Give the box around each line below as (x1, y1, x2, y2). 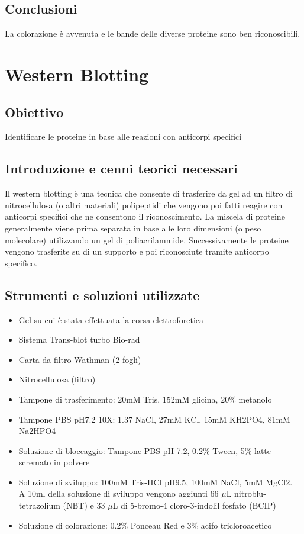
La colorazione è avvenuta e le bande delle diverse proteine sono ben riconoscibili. (5, 27, 300, 40)
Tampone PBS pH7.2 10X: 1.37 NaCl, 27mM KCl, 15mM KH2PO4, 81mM (18, 413, 290, 425)
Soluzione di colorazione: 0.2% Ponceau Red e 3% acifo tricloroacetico (18, 519, 272, 531)
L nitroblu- (226, 487, 266, 500)
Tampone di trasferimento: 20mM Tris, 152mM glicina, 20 (18, 393, 229, 405)
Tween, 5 (212, 444, 245, 456)
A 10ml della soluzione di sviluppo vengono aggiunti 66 (18, 487, 219, 500)
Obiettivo (5, 102, 63, 121)
